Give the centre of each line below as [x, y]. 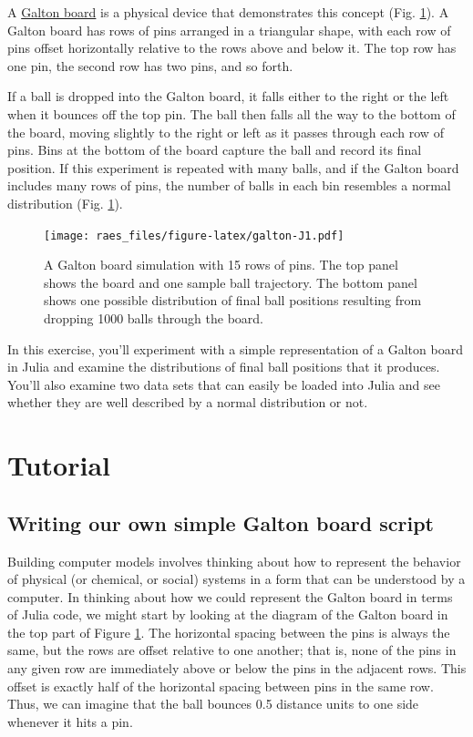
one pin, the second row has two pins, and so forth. [150, 65]
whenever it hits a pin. [70, 721]
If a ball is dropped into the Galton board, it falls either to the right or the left [228, 96]
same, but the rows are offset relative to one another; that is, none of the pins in [232, 650]
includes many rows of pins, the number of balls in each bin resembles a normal [229, 185]
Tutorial [59, 465]
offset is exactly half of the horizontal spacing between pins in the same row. [221, 686]
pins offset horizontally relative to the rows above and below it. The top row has [232, 48]
